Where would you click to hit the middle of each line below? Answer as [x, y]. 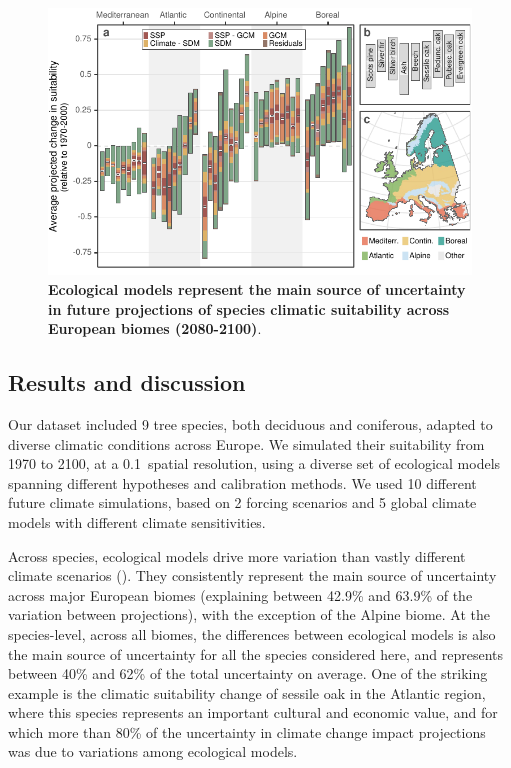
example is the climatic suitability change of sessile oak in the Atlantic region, [247, 692]
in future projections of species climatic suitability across [249, 308]
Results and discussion [127, 382]
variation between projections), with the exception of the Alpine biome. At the [249, 614]
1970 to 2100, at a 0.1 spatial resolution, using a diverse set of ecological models [254, 463]
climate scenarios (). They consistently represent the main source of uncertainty [252, 575]
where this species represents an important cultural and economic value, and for [253, 712]
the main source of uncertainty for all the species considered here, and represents [255, 653]
